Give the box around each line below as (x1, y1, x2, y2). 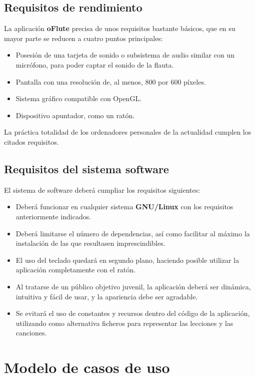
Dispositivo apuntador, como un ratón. (15, 110, 135, 120)
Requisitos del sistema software (4, 161, 169, 176)
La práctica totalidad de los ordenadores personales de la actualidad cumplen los (4, 127, 251, 137)
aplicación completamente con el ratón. (15, 264, 135, 275)
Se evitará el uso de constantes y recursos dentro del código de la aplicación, (15, 308, 250, 318)
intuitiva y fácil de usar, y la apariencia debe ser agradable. (15, 291, 198, 301)
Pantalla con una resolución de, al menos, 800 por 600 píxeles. (15, 76, 206, 87)
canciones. (15, 327, 47, 338)
